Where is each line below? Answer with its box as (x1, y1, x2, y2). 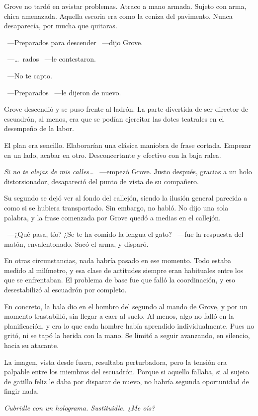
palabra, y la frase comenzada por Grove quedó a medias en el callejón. (4, 212, 221, 222)
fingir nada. (4, 386, 39, 396)
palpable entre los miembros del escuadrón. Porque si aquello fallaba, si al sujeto (4, 366, 249, 377)
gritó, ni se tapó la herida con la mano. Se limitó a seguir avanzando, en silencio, (4, 330, 250, 341)
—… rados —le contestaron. (7, 54, 96, 64)
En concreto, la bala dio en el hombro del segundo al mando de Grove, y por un (4, 301, 248, 311)
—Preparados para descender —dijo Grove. (7, 37, 143, 47)
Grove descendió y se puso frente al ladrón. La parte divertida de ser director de (4, 104, 248, 114)
